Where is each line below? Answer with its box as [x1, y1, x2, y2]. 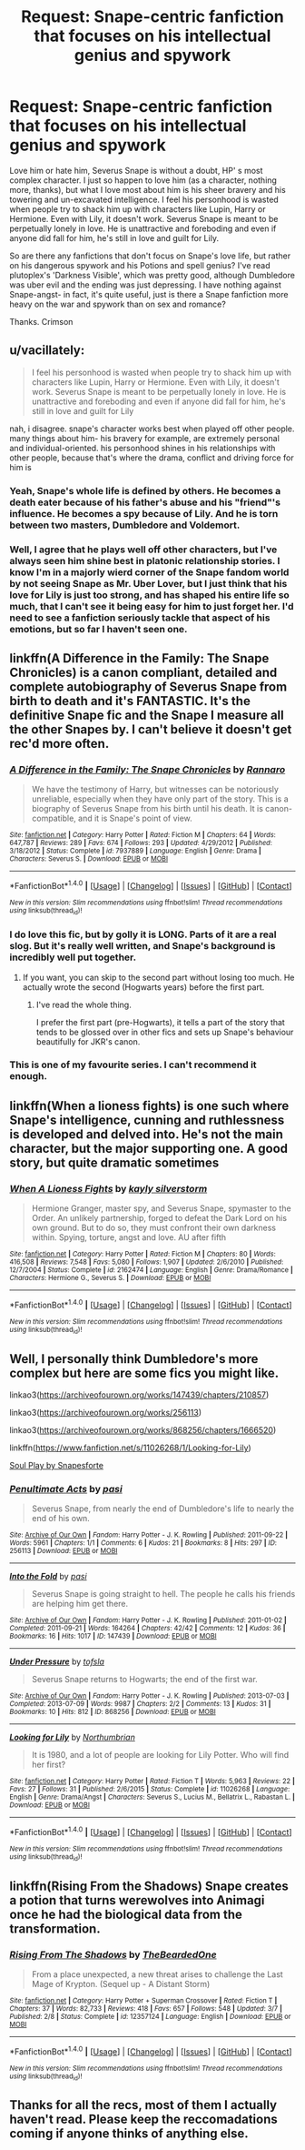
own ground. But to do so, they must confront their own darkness [31, 1222, 277, 1234]
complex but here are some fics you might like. [9, 1365, 280, 1380]
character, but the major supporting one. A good [9, 1140, 289, 1156]
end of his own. [31, 1513, 91, 1524]
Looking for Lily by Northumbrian [9, 1731, 136, 1743]
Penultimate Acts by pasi [9, 1482, 123, 1495]
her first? [31, 1759, 66, 1771]
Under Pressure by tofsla [9, 1656, 104, 1667]
